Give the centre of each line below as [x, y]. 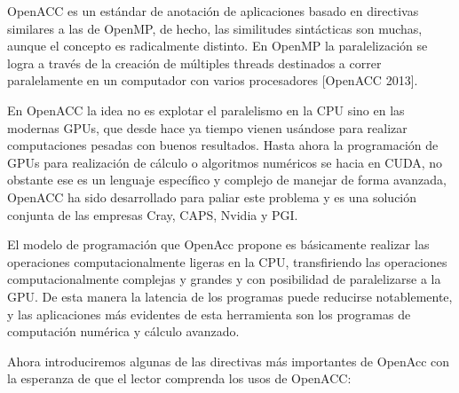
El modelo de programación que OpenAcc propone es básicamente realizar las [218, 244]
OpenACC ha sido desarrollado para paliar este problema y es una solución [212, 196]
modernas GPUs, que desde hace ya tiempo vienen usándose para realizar [207, 127]
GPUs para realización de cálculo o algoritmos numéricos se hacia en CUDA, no [225, 162]
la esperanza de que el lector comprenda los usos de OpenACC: [179, 378]
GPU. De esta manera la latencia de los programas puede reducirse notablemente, [230, 296]
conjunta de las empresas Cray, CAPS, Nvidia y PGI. [153, 214]
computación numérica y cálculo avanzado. [123, 331]
